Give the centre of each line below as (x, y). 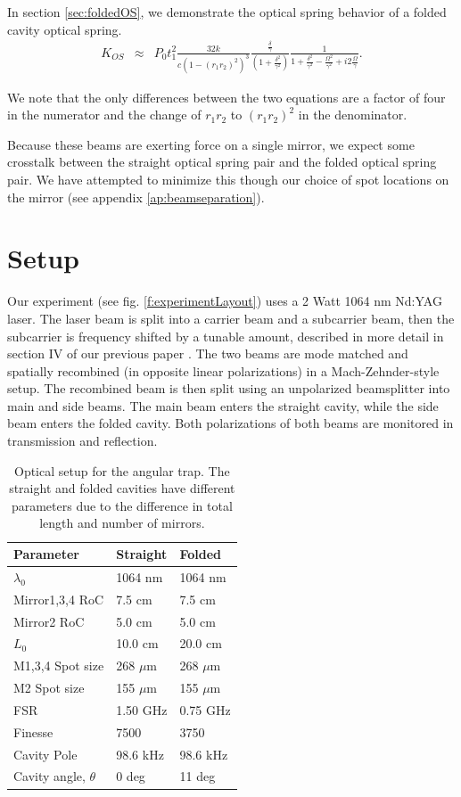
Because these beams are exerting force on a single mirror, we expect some (211, 144)
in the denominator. (353, 115)
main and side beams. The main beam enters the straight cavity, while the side (223, 405)
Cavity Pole (45, 754)
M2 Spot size (49, 688)
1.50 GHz (142, 709)
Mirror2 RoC (49, 621)
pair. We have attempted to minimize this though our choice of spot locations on (228, 180)
